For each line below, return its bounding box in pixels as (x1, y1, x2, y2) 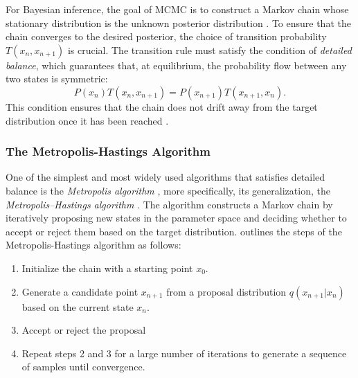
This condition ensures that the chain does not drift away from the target (6, 99, 318, 114)
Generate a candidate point (21, 284, 138, 298)
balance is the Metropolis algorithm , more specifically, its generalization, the (6, 183, 330, 197)
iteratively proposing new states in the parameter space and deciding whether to (6, 210, 347, 225)
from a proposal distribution (166, 284, 287, 298)
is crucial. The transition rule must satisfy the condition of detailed (67, 42, 352, 57)
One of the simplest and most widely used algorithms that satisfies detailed (6, 170, 325, 184)
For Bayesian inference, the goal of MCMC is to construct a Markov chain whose (6, 2, 349, 16)
